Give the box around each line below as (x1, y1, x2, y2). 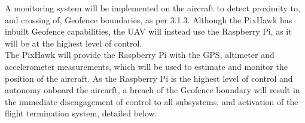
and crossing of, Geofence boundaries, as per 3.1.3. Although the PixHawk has (5, 13, 292, 26)
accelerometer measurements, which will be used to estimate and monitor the (5, 60, 288, 72)
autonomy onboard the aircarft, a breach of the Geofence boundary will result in (5, 84, 300, 96)
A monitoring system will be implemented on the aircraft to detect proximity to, (5, 2, 300, 14)
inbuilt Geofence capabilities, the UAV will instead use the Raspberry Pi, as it (5, 25, 292, 38)
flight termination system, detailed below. (5, 107, 157, 119)
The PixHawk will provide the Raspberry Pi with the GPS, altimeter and (5, 48, 274, 61)
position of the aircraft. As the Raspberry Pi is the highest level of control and (5, 72, 293, 84)
